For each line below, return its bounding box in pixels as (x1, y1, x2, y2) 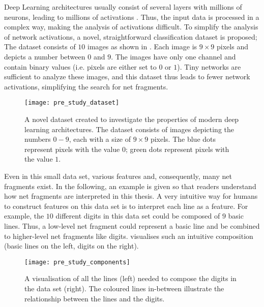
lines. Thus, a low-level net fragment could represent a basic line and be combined (4, 220, 260, 231)
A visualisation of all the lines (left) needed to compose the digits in (24, 273, 237, 284)
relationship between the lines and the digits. (24, 293, 165, 303)
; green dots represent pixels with (125, 143, 229, 154)
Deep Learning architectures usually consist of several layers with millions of (4, 2, 242, 12)
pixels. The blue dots (150, 134, 216, 144)
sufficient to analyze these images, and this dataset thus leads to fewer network (4, 71, 250, 82)
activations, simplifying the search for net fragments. (4, 81, 168, 91)
